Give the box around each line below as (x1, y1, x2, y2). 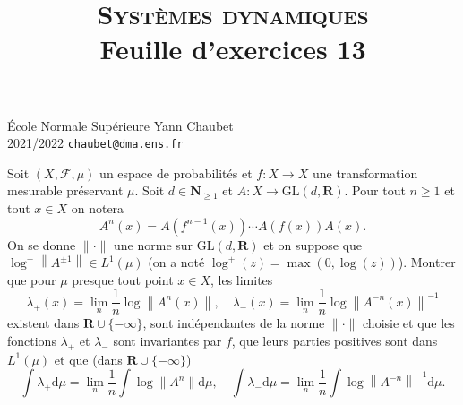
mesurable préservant (7, 181, 124, 200)
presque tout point (72, 270, 174, 289)
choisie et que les (363, 314, 455, 332)
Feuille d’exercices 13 (99, 30, 366, 67)
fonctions (7, 332, 56, 350)
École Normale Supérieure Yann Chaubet (7, 116, 234, 134)
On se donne (7, 235, 76, 254)
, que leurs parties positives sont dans (231, 332, 438, 350)
